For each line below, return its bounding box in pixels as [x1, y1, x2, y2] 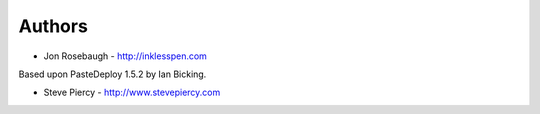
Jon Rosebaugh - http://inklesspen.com [43, 50, 207, 62]
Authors [18, 15, 89, 37]
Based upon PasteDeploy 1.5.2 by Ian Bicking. [18, 68, 207, 80]
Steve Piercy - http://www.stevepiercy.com [43, 86, 221, 99]
